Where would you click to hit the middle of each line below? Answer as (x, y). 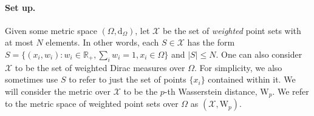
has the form (211, 42)
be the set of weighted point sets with (232, 30)
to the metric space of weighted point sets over (92, 104)
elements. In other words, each (102, 42)
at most (19, 42)
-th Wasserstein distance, (211, 91)
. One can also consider (259, 54)
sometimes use (32, 79)
